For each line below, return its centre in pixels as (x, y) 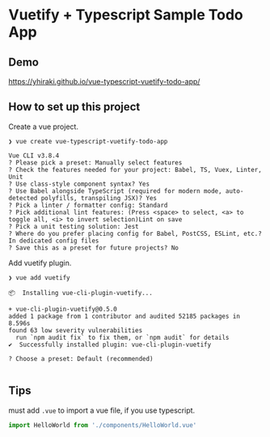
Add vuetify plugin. (40, 263)
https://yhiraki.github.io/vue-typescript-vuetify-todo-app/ (104, 81)
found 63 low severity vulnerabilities (76, 330)
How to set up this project (74, 107)
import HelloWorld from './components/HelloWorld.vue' (103, 425)
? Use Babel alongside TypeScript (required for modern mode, (115, 191)
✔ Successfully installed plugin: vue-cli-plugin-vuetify (110, 345)
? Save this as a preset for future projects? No (94, 248)
